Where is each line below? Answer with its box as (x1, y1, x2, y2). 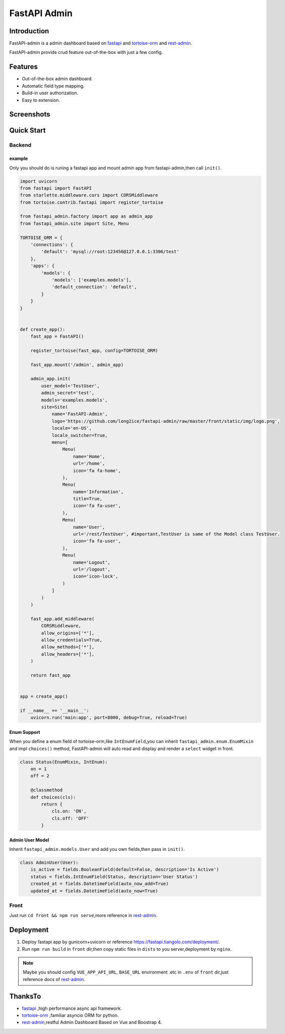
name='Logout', (73, 559, 111, 565)
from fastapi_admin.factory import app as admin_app (20, 213, 153, 219)
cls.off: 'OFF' (51, 815, 89, 821)
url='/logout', (73, 566, 111, 572)
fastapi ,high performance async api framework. (22, 1005, 122, 1011)
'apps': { (30, 263, 55, 269)
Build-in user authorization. (22, 90, 79, 96)
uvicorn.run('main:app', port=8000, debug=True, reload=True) (30, 715, 187, 721)
